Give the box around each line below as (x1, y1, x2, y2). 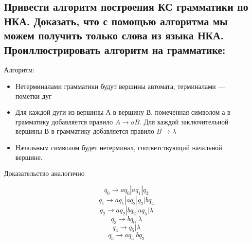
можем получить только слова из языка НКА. (4, 28, 224, 43)
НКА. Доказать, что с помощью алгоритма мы (4, 13, 228, 28)
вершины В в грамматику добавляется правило (15, 126, 154, 136)
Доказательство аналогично (4, 168, 85, 178)
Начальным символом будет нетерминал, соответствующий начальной (15, 142, 222, 152)
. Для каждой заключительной (139, 116, 229, 126)
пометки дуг (15, 90, 52, 101)
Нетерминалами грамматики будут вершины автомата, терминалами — (15, 81, 225, 91)
